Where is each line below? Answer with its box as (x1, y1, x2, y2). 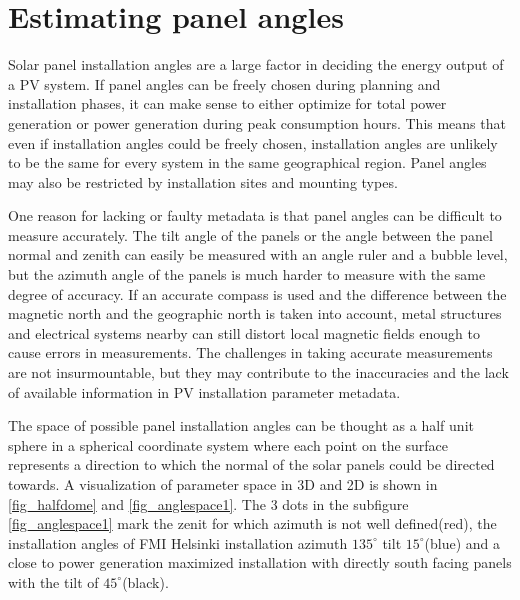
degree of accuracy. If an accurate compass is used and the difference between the (8, 283, 507, 304)
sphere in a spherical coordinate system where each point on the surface (8, 434, 448, 455)
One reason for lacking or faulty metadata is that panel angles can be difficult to (8, 205, 502, 226)
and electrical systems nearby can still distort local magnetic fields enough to (8, 322, 480, 343)
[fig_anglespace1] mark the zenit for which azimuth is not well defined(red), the (8, 513, 497, 534)
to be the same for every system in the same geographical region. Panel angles (8, 152, 487, 173)
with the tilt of (8, 571, 99, 592)
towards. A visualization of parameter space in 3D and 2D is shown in (8, 474, 438, 494)
